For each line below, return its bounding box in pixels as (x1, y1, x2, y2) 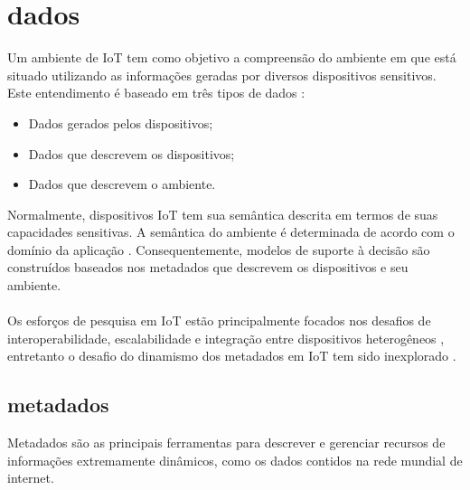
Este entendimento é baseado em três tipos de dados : (7, 83, 305, 102)
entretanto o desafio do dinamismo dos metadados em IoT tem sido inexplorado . (7, 346, 456, 365)
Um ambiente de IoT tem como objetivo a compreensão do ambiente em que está (7, 48, 456, 67)
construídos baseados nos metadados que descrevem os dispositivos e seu (7, 258, 409, 277)
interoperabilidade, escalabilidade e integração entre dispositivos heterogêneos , (7, 328, 445, 347)
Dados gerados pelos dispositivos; (28, 113, 213, 132)
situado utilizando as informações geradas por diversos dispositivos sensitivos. (7, 65, 437, 84)
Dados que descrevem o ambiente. (28, 174, 216, 193)
